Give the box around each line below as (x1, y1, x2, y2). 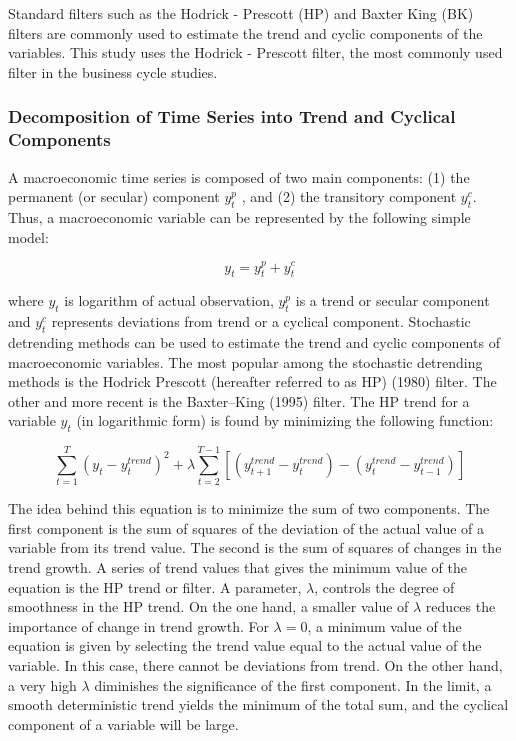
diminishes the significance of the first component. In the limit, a (94, 674, 492, 695)
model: (8, 226, 49, 247)
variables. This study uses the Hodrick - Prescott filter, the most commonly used (8, 42, 503, 63)
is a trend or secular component (295, 290, 490, 311)
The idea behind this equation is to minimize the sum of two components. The (8, 498, 490, 519)
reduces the (425, 596, 496, 617)
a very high (8, 674, 77, 695)
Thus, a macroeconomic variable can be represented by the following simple (8, 206, 471, 227)
